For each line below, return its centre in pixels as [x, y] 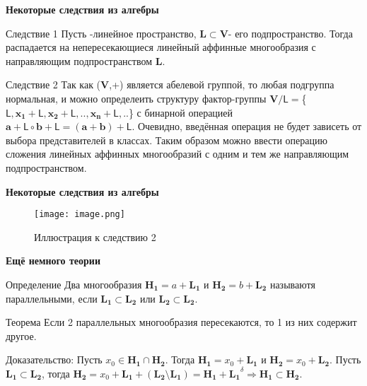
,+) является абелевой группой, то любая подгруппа [222, 84]
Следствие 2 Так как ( [53, 84]
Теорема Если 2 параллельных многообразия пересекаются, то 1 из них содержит [181, 322]
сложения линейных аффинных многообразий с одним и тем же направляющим [177, 154]
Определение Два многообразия [74, 284]
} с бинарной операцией [181, 112]
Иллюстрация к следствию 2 [95, 236]
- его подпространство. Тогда [290, 33]
